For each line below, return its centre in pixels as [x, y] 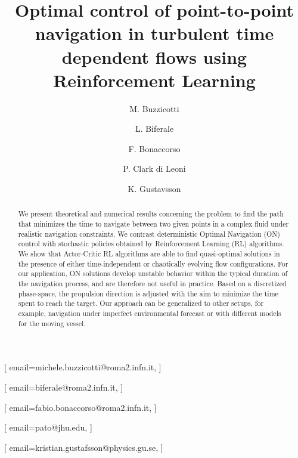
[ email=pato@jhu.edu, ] [48, 427]
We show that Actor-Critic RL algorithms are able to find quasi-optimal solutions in [149, 254]
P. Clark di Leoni [154, 168]
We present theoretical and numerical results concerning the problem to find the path [151, 214]
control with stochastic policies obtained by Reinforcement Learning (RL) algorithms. [151, 244]
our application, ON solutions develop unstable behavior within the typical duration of [153, 273]
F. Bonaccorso [154, 148]
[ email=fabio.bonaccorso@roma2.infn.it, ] [80, 407]
